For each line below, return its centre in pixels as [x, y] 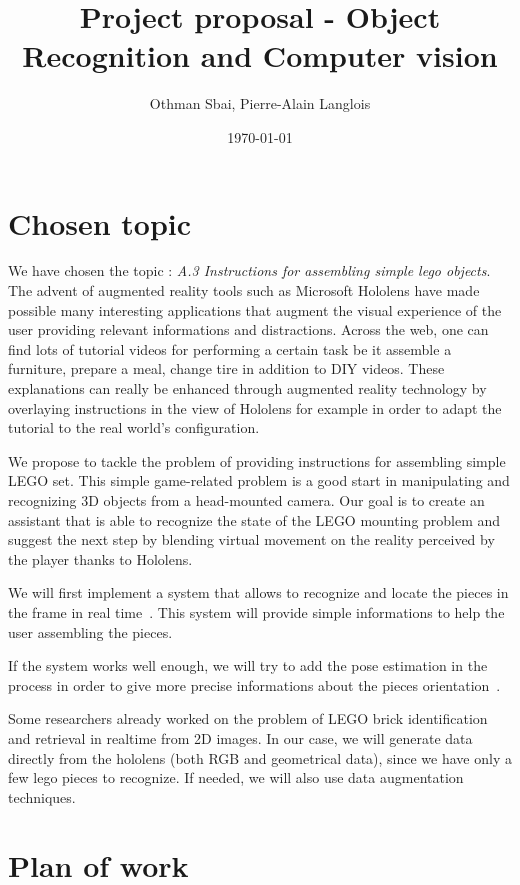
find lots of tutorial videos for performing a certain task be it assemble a [230, 348]
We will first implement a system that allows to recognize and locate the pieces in [258, 592]
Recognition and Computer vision [260, 55]
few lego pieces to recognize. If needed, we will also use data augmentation [236, 777]
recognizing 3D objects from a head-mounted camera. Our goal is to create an [246, 499]
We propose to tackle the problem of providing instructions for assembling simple [257, 460]
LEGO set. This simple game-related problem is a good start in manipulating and [259, 480]
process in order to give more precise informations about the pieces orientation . [254, 684]
